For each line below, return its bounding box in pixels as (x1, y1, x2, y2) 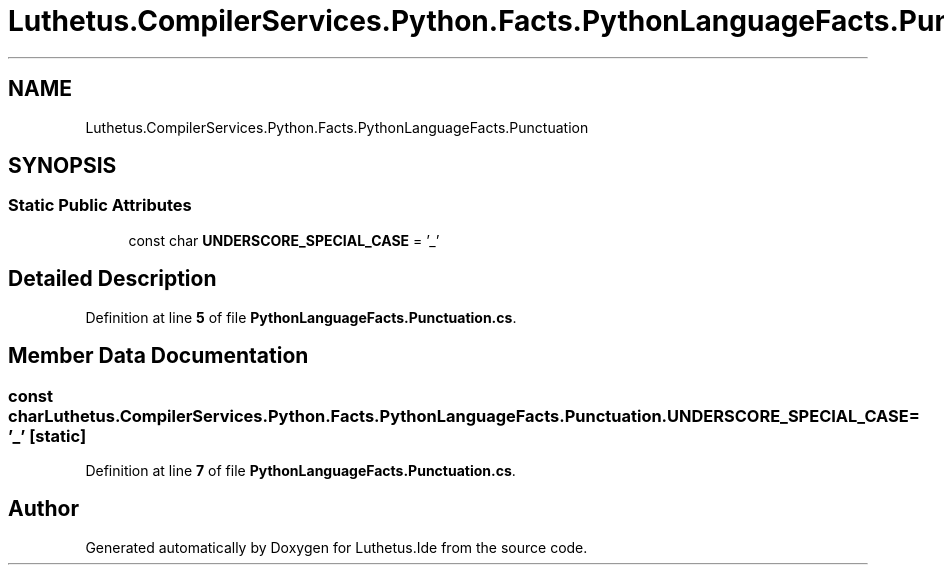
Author (8, 496, 79, 522)
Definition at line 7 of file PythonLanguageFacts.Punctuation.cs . (85, 461, 516, 479)
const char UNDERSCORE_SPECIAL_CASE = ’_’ (128, 231, 440, 249)
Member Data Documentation (8, 343, 309, 369)
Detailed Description (8, 266, 217, 292)
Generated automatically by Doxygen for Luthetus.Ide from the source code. (85, 538, 588, 556)
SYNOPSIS (8, 153, 117, 179)
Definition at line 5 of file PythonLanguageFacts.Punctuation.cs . (85, 308, 517, 326)
